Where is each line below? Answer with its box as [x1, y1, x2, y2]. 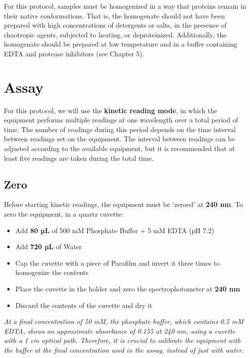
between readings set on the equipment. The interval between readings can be [4, 134, 235, 144]
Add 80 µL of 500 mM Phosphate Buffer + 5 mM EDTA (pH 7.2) [15, 225, 215, 235]
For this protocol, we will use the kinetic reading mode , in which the [4, 105, 217, 115]
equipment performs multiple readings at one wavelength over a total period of [4, 115, 238, 125]
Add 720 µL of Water [15, 241, 82, 252]
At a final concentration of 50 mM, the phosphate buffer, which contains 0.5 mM [4, 316, 244, 326]
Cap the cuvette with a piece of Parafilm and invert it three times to [15, 257, 220, 268]
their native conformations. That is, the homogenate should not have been [4, 10, 225, 20]
